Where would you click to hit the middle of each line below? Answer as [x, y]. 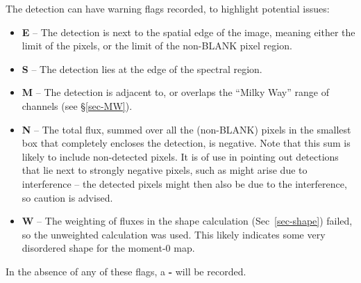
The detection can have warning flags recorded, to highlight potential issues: [168, 8]
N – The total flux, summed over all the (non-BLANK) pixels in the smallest [186, 129]
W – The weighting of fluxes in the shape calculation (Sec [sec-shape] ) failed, [187, 221]
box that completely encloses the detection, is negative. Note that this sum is [186, 143]
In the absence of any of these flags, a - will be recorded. [126, 271]
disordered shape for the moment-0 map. [108, 248]
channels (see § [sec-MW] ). [77, 105]
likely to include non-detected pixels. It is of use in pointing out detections [180, 156]
